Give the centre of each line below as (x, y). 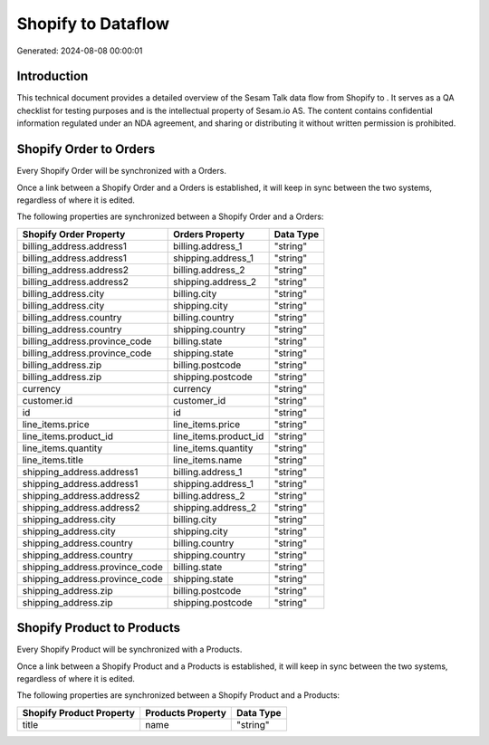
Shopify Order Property (74, 234)
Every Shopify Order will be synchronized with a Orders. (121, 171)
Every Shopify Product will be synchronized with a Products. (129, 649)
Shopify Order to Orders (86, 149)
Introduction (53, 76)
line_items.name (207, 460)
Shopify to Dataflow (93, 24)
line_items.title (53, 460)
